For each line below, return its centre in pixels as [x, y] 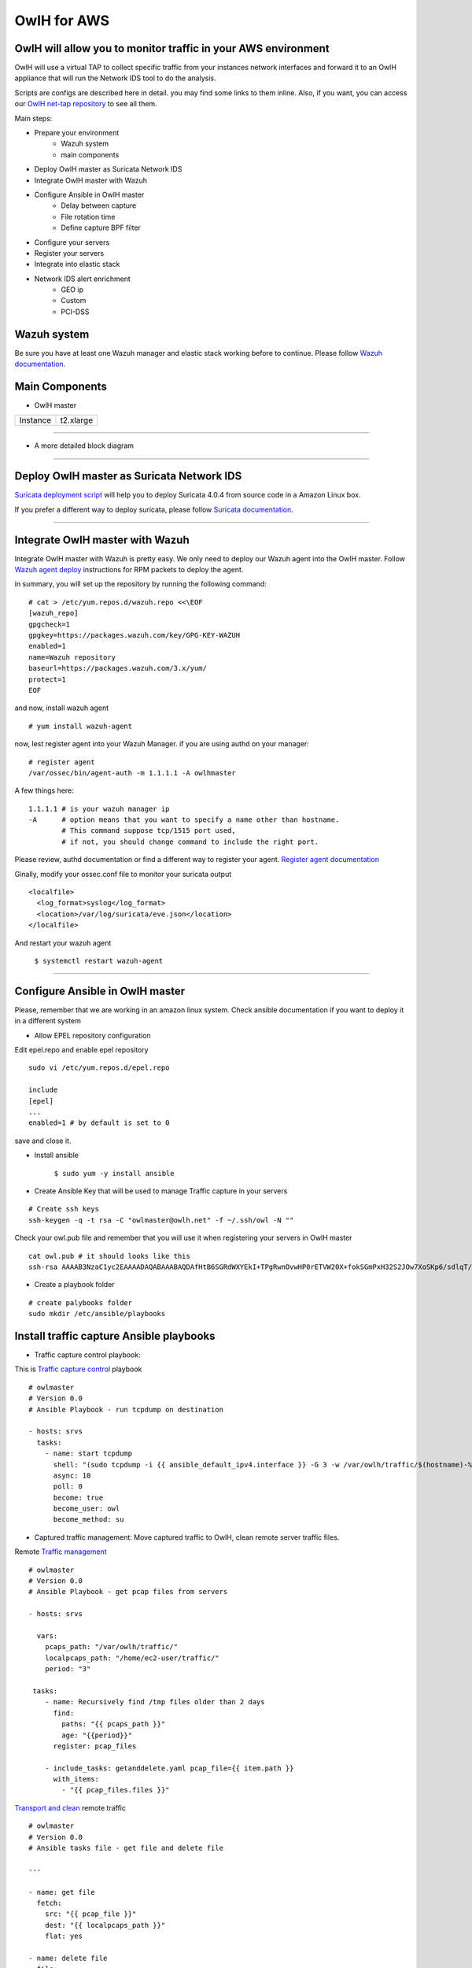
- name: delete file [68, 1958]
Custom [74, 301]
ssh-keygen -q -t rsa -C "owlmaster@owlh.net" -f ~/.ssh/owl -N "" [161, 1220]
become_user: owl [87, 1509]
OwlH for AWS [62, 20]
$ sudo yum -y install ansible [114, 1173]
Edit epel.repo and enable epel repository [81, 1050]
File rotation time [88, 216]
